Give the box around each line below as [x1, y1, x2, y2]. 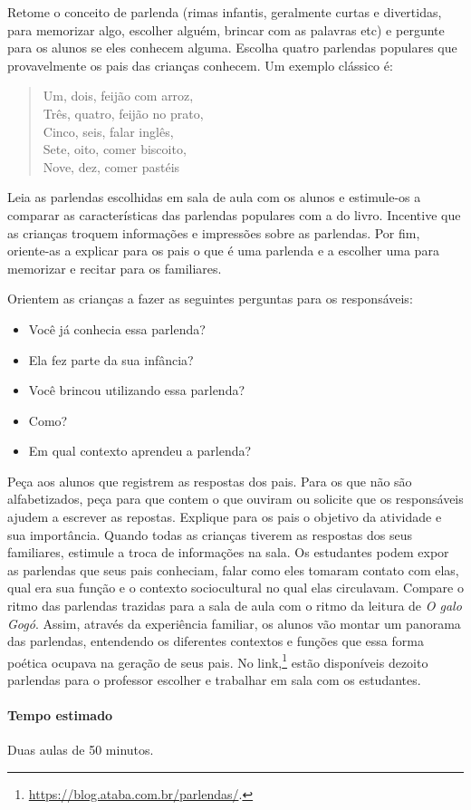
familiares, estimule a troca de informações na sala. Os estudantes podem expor [7, 543, 449, 562]
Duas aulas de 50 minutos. [7, 740, 154, 759]
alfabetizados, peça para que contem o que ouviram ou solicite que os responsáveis [7, 489, 464, 508]
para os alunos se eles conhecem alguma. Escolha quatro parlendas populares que [7, 38, 457, 57]
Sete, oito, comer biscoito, [43, 140, 187, 159]
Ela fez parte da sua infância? [28, 350, 194, 369]
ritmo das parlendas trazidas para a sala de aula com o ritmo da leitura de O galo [7, 596, 462, 615]
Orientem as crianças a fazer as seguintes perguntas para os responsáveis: [7, 289, 413, 308]
